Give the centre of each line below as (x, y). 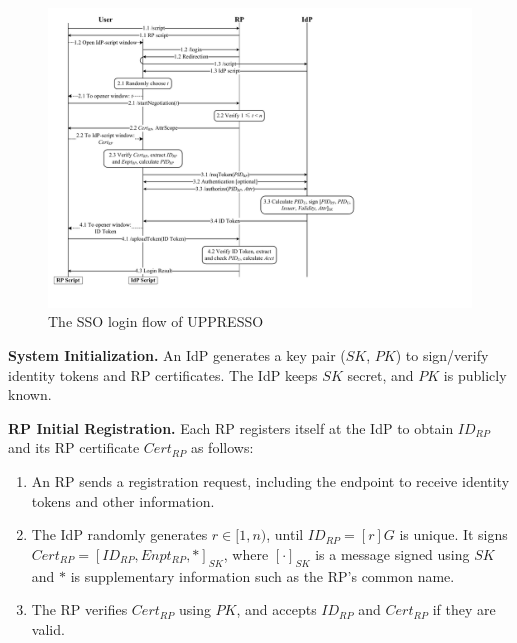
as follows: (222, 447)
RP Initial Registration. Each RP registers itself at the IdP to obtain (231, 427)
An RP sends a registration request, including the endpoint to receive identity (270, 480)
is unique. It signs (453, 534)
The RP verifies (79, 609)
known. (30, 394)
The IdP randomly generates (119, 534)
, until (285, 534)
